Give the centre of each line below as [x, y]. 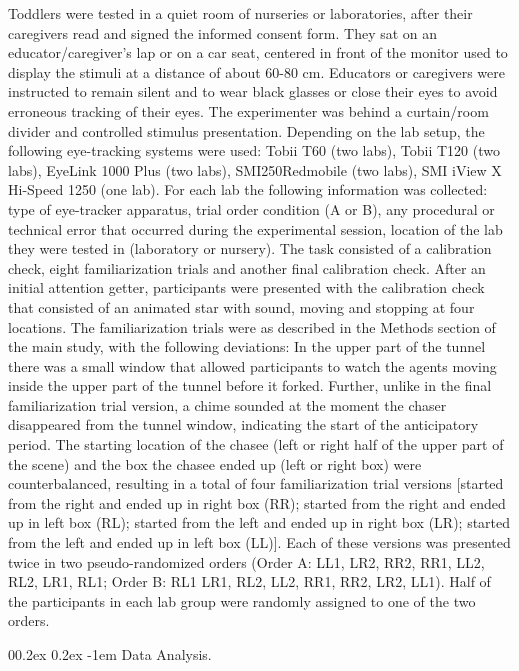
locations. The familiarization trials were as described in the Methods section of [252, 326]
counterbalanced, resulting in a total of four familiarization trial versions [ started [256, 483]
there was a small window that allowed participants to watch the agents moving [252, 365]
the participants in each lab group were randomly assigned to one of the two [242, 600]
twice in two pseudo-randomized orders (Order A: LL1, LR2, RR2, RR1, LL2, [246, 561]
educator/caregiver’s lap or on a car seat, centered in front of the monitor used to [258, 52]
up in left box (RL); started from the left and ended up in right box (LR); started [259, 522]
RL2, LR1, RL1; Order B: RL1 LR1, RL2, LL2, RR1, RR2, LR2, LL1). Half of [249, 581]
